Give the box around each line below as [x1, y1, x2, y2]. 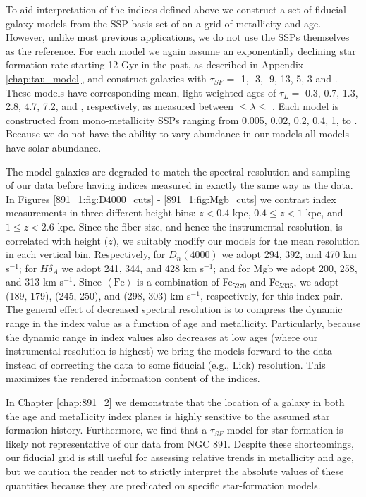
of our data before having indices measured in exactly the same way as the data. [6, 178, 353, 192]
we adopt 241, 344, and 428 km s [61, 260, 205, 275]
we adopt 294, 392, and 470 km [221, 247, 357, 262]
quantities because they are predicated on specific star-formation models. [6, 477, 321, 492]
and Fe [250, 274, 280, 289]
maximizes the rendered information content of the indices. [6, 371, 260, 386]
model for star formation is [226, 422, 343, 437]
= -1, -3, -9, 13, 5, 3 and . [226, 70, 338, 85]
